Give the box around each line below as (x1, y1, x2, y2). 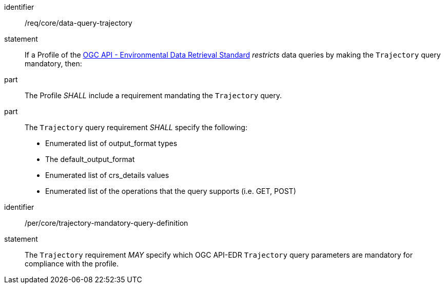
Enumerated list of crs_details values (45, 171, 169, 179)
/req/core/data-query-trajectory (25, 19, 132, 27)
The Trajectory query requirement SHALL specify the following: (25, 123, 247, 132)
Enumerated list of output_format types (45, 139, 178, 148)
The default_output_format (45, 155, 135, 164)
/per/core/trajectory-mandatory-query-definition (25, 219, 188, 227)
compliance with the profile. (25, 259, 119, 268)
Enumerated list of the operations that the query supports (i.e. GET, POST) (45, 187, 296, 195)
